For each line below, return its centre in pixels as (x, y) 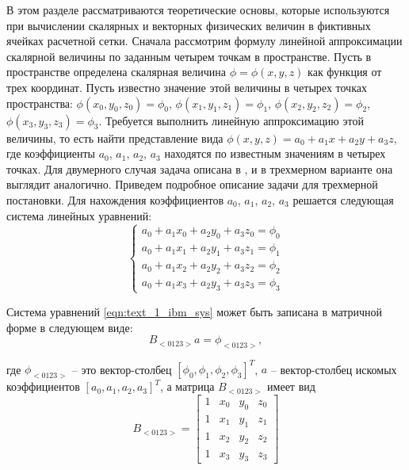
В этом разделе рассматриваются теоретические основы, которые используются (198, 10)
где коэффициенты (51, 153)
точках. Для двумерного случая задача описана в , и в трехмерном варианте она (200, 168)
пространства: (40, 103)
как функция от (345, 72)
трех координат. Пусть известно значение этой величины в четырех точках (187, 87)
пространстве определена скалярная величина (117, 72)
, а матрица (187, 386)
